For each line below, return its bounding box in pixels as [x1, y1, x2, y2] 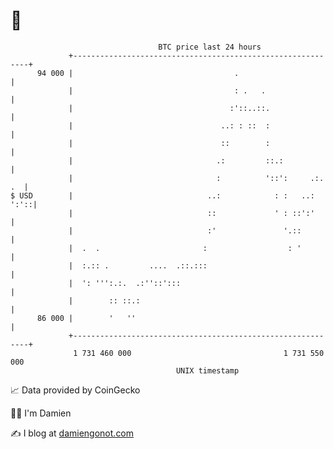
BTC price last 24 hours [158, 42, 262, 52]
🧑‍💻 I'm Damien [10, 407, 72, 419]
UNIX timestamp [175, 365, 240, 376]
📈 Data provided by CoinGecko [10, 384, 141, 396]
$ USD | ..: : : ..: [10, 190, 315, 201]
